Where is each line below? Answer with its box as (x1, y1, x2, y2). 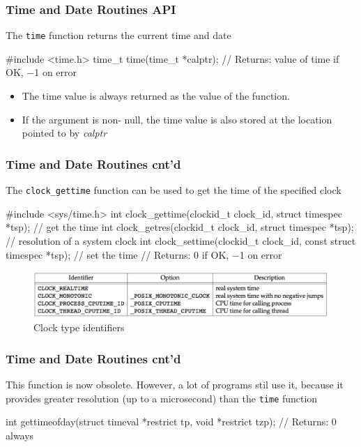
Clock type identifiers (33, 320, 125, 335)
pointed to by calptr (22, 126, 107, 140)
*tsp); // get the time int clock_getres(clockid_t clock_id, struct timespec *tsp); (6, 220, 354, 234)
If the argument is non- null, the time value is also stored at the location (22, 112, 332, 126)
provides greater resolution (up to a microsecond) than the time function (6, 391, 318, 405)
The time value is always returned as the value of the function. (22, 89, 290, 103)
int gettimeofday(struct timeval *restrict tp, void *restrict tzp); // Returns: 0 (6, 414, 337, 429)
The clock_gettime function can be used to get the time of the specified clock (6, 183, 341, 197)
